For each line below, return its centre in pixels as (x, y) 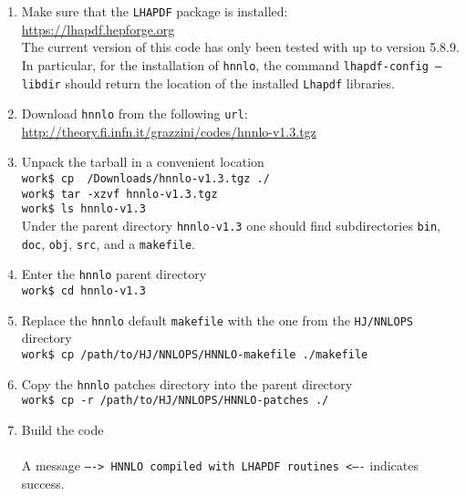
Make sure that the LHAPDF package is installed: (155, 11)
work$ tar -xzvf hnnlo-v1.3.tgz (119, 194)
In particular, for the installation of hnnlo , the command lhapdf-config (225, 64)
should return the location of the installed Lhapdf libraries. (230, 83)
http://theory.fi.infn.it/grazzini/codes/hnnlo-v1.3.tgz (169, 131)
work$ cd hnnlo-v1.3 (83, 290)
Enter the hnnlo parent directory (114, 274)
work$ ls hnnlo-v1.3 (83, 209)
